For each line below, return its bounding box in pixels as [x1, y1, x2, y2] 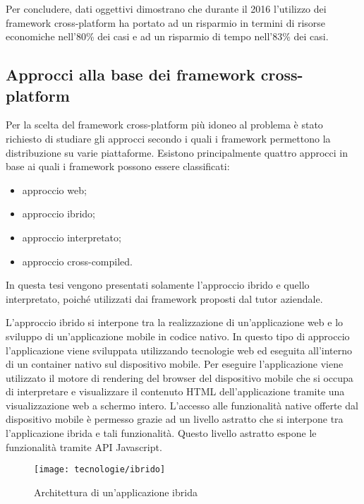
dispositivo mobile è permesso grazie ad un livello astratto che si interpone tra [6, 412, 344, 426]
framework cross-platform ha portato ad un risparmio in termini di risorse [6, 15, 326, 30]
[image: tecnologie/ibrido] [34, 464, 166, 475]
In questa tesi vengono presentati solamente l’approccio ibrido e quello [6, 277, 310, 292]
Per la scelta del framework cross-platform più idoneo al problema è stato [6, 117, 323, 132]
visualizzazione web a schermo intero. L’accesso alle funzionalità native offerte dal [6, 397, 358, 412]
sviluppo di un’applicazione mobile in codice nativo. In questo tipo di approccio [6, 328, 350, 343]
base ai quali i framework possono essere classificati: [6, 159, 230, 174]
